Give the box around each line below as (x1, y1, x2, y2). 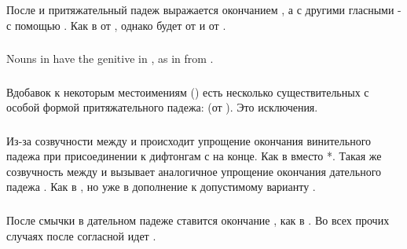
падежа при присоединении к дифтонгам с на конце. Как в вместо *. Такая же (6, 148, 382, 164)
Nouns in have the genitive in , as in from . (6, 50, 214, 67)
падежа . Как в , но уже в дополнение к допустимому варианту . (6, 178, 316, 195)
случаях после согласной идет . (6, 227, 156, 244)
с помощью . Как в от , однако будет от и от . (6, 16, 226, 33)
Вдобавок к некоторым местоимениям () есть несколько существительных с (6, 83, 369, 100)
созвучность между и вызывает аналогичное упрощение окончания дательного (6, 163, 382, 179)
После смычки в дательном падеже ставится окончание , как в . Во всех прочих (6, 211, 390, 228)
